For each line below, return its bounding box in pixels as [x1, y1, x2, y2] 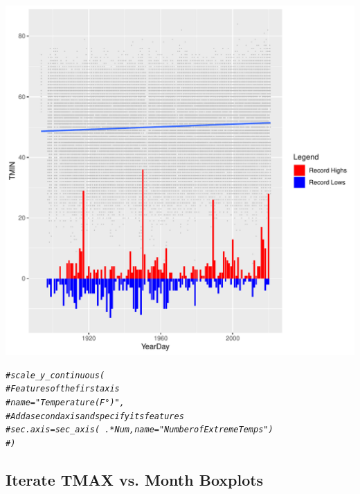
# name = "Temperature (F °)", [6, 397, 125, 407]
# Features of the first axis [6, 384, 120, 394]
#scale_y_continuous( [6, 370, 105, 380]
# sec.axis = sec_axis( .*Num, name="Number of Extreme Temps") [6, 425, 273, 435]
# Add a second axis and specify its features [6, 411, 184, 421]
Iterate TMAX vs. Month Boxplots [6, 468, 264, 490]
